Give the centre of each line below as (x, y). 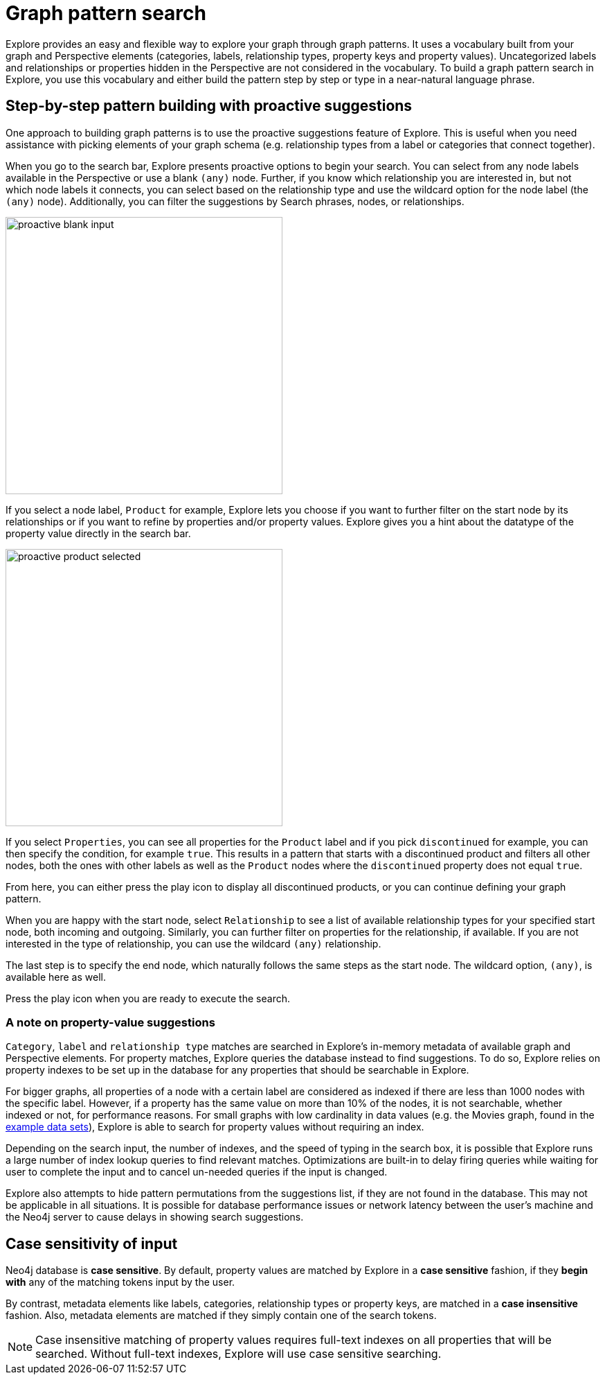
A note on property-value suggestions (110, 1022)
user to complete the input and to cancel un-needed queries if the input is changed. (197, 1172)
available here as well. (56, 977)
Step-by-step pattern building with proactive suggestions (209, 106)
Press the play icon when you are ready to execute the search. (148, 998)
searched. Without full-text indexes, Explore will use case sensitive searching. (238, 1354)
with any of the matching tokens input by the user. (120, 1282)
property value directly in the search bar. (98, 533)
